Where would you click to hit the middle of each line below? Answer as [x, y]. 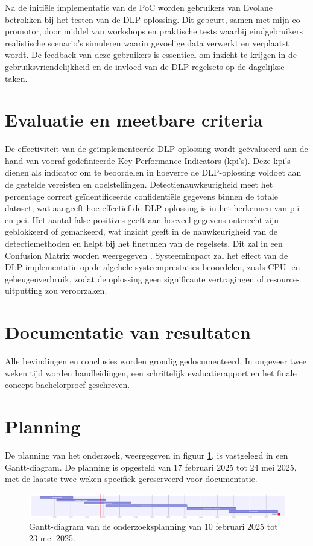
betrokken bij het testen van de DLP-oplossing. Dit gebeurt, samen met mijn [147, 19]
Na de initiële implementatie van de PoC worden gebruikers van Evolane [139, 7]
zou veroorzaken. [76, 290]
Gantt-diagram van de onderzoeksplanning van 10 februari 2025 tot [153, 526]
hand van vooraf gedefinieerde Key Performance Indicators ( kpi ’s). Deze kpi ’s [148, 160]
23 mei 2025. [52, 538]
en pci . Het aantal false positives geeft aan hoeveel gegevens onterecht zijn [142, 219]
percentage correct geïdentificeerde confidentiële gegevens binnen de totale [141, 196]
